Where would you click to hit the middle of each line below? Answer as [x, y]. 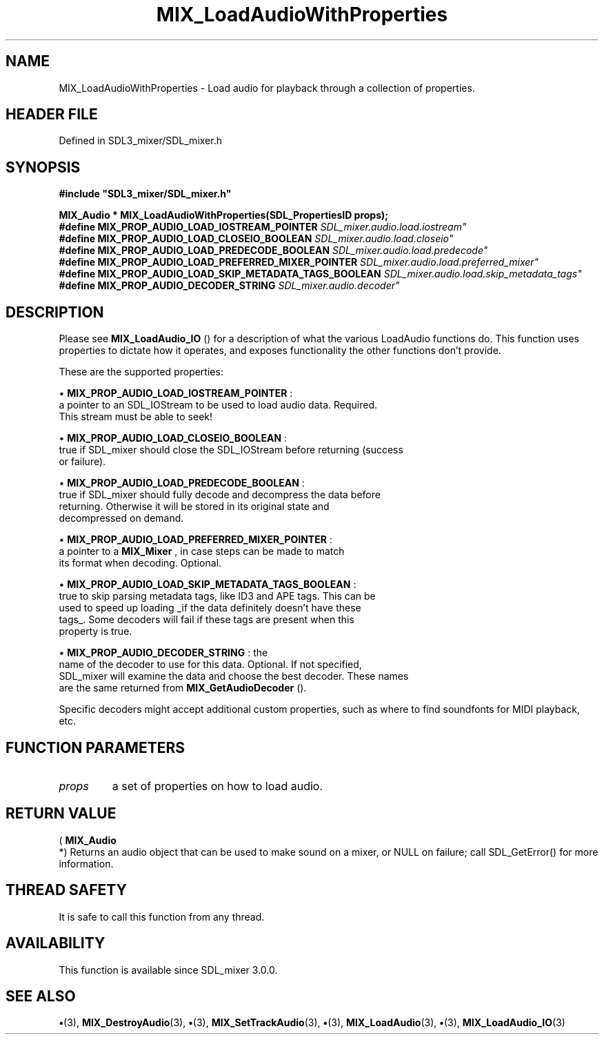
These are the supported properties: [141, 372]
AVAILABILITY [56, 943]
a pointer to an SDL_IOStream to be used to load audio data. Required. [218, 405]
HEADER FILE [52, 115]
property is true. [95, 631]
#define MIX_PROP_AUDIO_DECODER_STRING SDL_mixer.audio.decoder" [229, 286]
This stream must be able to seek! [136, 417]
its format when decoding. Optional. [140, 563]
